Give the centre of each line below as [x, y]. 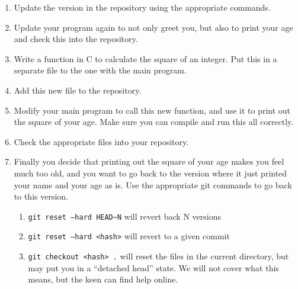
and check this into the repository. [76, 39]
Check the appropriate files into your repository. [101, 141]
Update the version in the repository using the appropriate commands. [142, 7]
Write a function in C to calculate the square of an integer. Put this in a [145, 58]
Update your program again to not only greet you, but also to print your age [153, 27]
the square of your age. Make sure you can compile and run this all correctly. [154, 122]
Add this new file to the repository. [78, 90]
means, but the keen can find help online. [103, 279]
